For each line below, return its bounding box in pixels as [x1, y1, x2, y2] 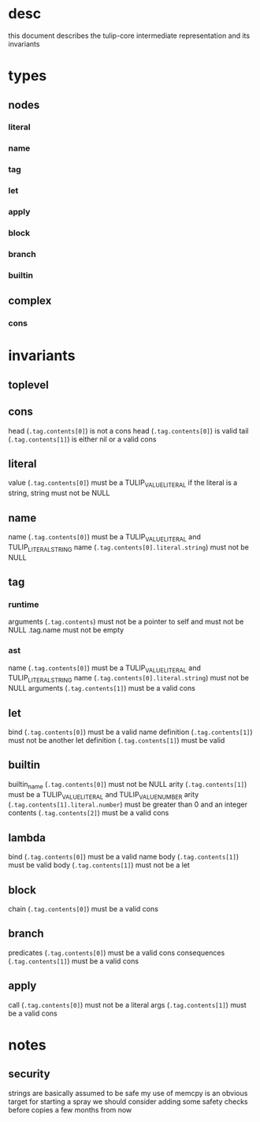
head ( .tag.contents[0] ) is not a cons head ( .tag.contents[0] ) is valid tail [8, 426, 249, 435]
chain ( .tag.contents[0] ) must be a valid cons [8, 904, 159, 914]
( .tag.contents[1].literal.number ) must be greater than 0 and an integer [8, 800, 248, 809]
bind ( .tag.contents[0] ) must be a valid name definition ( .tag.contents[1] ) [8, 727, 254, 736]
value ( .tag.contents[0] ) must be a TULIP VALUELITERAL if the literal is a [8, 478, 238, 490]
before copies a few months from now [8, 1105, 132, 1114]
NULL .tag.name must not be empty [8, 625, 124, 635]
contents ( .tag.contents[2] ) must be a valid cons [8, 808, 169, 818]
